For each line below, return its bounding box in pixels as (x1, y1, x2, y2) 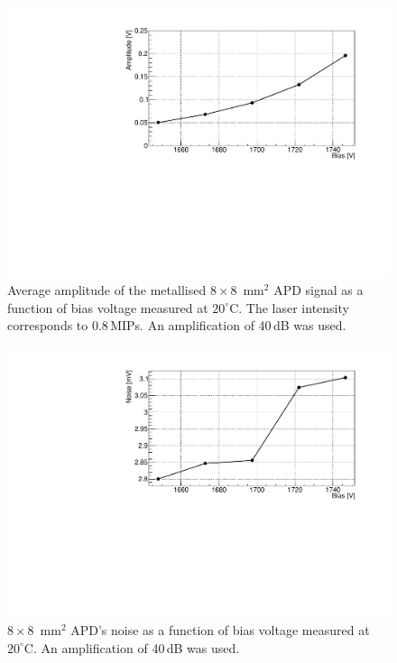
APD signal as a (273, 281, 364, 299)
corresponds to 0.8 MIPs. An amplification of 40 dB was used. (7, 316, 346, 335)
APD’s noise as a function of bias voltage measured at (70, 621, 370, 640)
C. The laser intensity (229, 298, 349, 317)
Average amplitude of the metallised (7, 281, 207, 299)
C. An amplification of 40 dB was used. (23, 638, 240, 657)
